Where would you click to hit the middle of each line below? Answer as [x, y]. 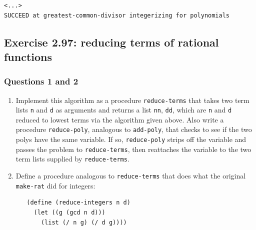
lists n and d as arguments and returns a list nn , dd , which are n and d [124, 110]
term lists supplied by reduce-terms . [72, 159]
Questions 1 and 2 [41, 81]
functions [28, 56]
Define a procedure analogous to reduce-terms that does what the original [131, 176]
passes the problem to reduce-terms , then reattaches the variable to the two [133, 149]
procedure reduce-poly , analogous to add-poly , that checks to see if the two [134, 129]
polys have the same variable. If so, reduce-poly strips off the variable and [131, 139]
